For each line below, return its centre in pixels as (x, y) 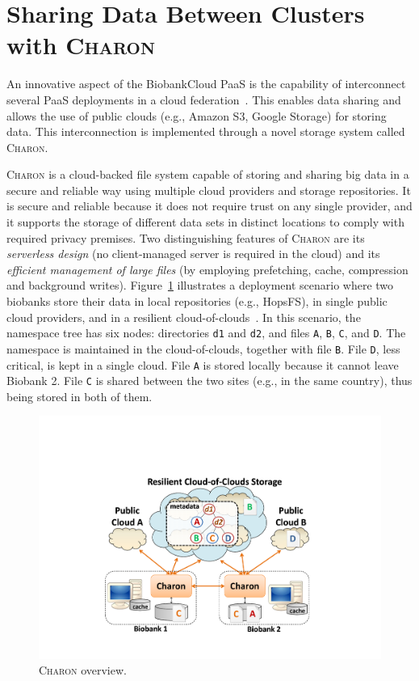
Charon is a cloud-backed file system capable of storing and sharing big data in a (208, 174)
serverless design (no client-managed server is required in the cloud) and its (193, 254)
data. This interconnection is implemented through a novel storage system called (206, 131)
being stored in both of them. (80, 396)
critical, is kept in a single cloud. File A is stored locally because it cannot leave (203, 364)
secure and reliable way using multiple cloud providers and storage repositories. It (209, 190)
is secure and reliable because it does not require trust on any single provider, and (209, 206)
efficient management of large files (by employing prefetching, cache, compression (207, 269)
